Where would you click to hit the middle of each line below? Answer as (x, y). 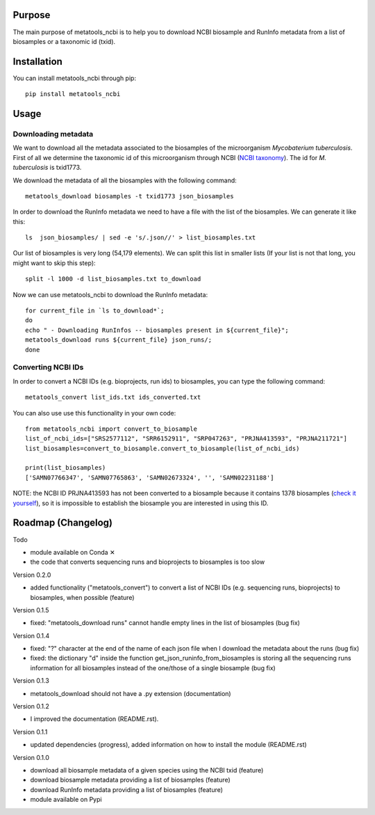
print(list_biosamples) (66, 468)
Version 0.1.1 (30, 731)
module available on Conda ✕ (73, 552)
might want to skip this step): (55, 263)
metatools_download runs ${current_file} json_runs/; (118, 340)
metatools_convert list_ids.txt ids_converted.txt (113, 397)
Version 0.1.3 (31, 681)
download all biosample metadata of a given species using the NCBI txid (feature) (147, 770)
